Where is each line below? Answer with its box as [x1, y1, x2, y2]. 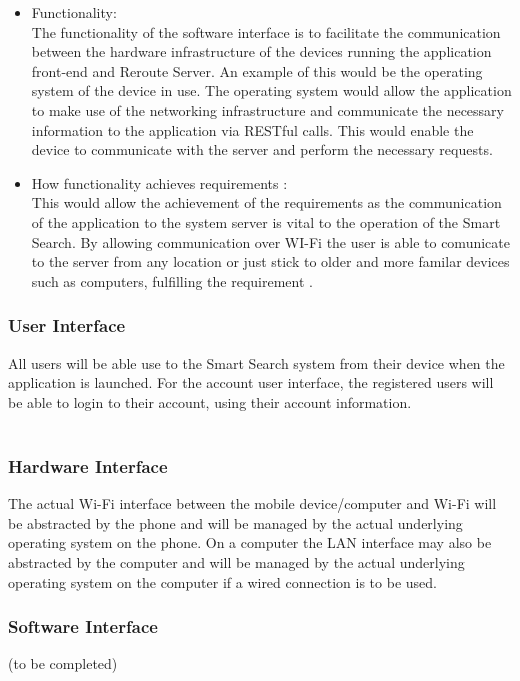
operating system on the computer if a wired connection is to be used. [8, 571, 437, 592]
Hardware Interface [8, 453, 168, 478]
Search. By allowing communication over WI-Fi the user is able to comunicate [31, 231, 510, 252]
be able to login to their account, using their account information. [8, 391, 412, 412]
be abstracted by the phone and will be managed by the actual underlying [8, 512, 463, 533]
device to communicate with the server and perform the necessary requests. [31, 139, 493, 160]
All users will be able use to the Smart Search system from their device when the [8, 352, 505, 373]
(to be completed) [8, 653, 118, 674]
